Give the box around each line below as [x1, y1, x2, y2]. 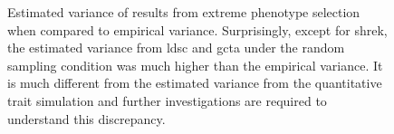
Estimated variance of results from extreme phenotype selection [7, 3, 360, 21]
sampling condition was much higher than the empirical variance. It [7, 55, 383, 74]
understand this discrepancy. [7, 109, 166, 128]
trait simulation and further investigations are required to [7, 91, 327, 110]
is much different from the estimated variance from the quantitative [7, 73, 382, 92]
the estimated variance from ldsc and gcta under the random [7, 38, 345, 57]
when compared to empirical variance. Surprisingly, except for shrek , [7, 20, 388, 39]
